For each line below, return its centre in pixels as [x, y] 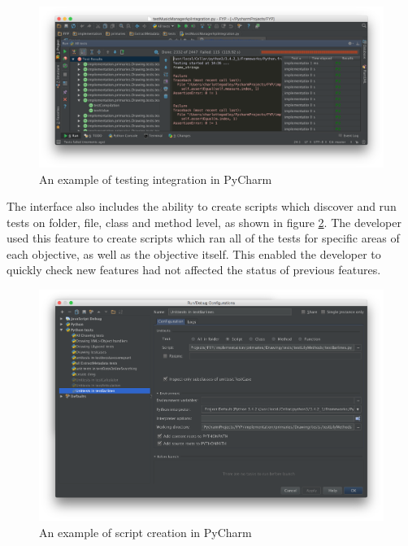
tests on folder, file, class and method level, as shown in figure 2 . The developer [204, 222]
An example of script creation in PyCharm [145, 532]
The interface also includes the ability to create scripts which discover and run [202, 206]
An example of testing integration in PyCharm [156, 179]
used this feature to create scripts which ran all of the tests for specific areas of [203, 238]
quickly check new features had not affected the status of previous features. [194, 270]
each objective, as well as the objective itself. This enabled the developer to [194, 253]
